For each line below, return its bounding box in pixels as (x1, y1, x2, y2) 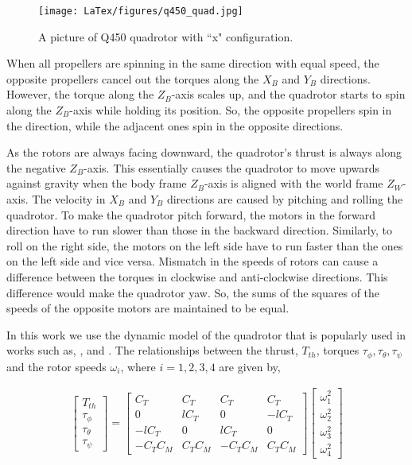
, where (120, 358, 156, 374)
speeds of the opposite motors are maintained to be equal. (6, 300, 290, 316)
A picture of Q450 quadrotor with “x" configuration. (38, 28, 293, 45)
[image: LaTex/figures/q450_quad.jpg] (38, 6, 243, 17)
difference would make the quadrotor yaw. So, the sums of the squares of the (6, 284, 380, 300)
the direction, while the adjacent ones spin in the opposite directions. (6, 117, 344, 134)
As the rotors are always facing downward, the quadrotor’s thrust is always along (6, 144, 402, 161)
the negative (6, 159, 66, 176)
